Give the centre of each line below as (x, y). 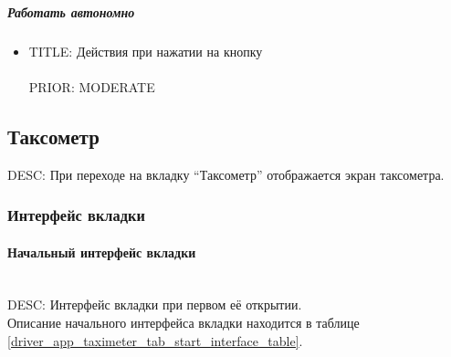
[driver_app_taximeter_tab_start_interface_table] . (155, 340)
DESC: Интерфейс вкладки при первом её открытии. (155, 304)
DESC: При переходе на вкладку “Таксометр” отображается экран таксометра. (226, 174)
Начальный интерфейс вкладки (102, 252)
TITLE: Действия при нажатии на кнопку (146, 51)
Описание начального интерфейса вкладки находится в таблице (184, 322)
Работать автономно (71, 11)
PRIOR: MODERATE (92, 86)
